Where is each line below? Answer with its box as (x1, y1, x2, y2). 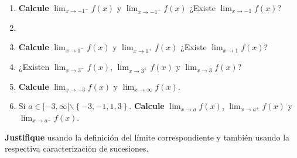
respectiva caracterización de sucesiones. (5, 142, 149, 155)
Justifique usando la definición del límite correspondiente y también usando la (5, 131, 290, 143)
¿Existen (18, 61, 50, 73)
